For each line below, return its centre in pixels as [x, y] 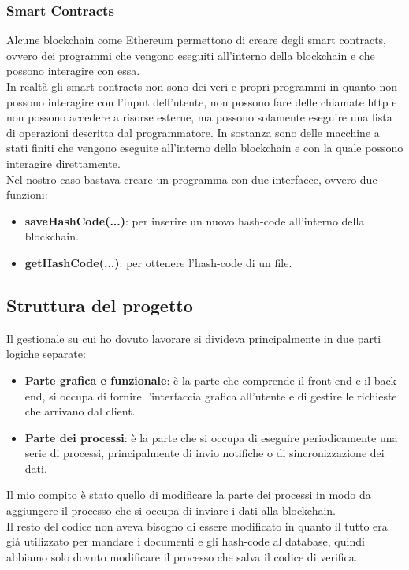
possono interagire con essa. [73, 71]
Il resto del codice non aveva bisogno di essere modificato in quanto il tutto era [197, 525]
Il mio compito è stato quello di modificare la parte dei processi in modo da [189, 495]
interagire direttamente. [63, 163]
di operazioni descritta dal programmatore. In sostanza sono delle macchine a [193, 132]
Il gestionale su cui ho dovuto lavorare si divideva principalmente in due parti [194, 338]
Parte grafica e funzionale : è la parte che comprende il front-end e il [198, 380]
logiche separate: [46, 354]
